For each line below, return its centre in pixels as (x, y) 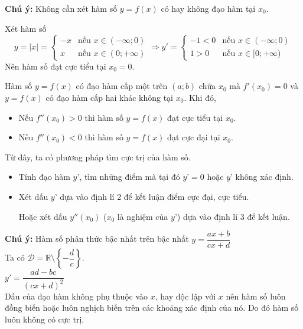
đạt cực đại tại (194, 137)
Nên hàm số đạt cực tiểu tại (56, 66)
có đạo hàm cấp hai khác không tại (109, 97)
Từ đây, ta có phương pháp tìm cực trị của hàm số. (98, 157)
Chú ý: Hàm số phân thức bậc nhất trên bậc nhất (97, 238)
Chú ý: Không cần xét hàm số (61, 8)
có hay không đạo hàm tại (208, 8)
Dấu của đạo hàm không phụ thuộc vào (76, 296)
